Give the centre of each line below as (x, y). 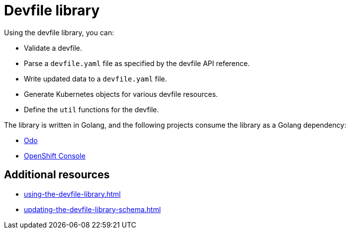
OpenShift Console (55, 155)
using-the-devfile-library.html (72, 194)
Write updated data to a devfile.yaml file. (95, 78)
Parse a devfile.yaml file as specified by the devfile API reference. (137, 63)
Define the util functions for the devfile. (91, 109)
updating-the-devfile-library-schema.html (92, 209)
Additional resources (57, 175)
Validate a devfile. (53, 48)
